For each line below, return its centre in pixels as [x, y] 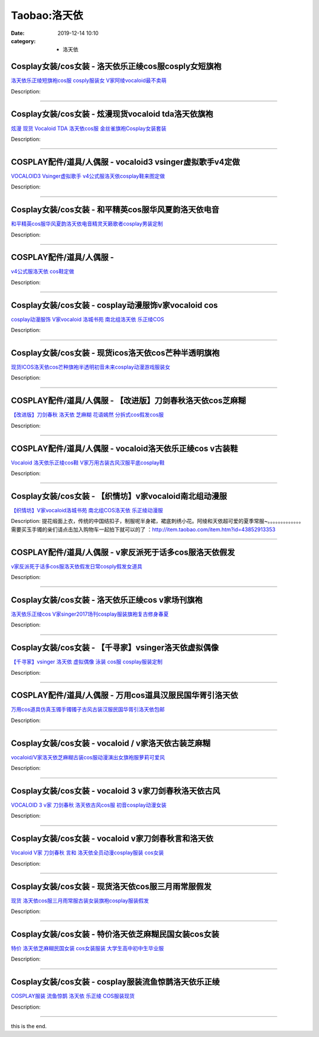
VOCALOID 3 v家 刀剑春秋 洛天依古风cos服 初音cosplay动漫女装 [89, 805]
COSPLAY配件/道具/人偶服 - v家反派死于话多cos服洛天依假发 [123, 552]
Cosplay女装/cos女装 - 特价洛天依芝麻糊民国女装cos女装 [115, 934]
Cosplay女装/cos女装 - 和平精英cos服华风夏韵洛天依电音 [115, 210]
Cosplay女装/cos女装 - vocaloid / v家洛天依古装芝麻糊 [111, 743]
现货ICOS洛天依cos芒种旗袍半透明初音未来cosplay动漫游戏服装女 [91, 367]
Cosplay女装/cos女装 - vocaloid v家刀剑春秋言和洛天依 [112, 839]
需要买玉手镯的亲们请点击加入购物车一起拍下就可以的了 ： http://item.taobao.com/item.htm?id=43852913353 [143, 529]
